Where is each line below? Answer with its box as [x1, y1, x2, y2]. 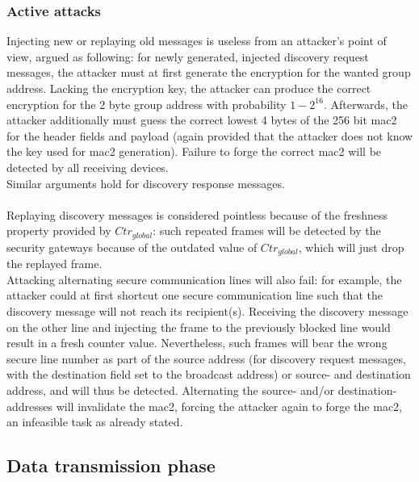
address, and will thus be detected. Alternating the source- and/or [6, 382, 335, 398]
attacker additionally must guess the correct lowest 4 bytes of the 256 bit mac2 [6, 111, 397, 128]
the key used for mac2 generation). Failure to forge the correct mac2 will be [6, 143, 382, 160]
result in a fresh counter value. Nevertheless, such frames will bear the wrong [6, 334, 388, 351]
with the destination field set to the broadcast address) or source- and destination [6, 366, 411, 383]
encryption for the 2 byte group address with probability [6, 95, 287, 112]
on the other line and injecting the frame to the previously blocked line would [6, 318, 391, 335]
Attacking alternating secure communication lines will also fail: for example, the [6, 270, 402, 287]
